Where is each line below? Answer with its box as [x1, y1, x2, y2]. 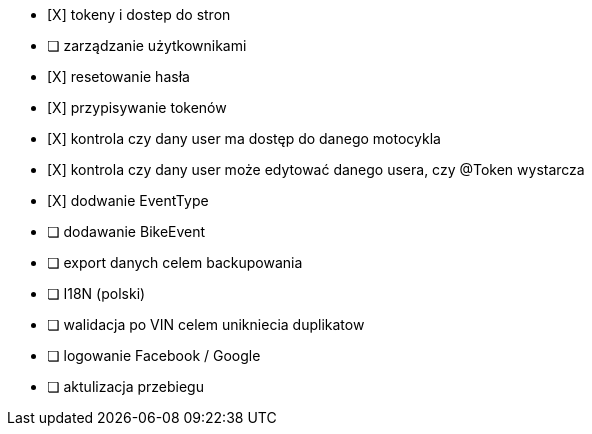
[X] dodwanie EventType [47, 192, 209, 209]
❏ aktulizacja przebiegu [47, 378, 204, 395]
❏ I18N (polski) [47, 285, 146, 302]
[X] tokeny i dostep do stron [47, 6, 231, 23]
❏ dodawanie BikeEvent [47, 223, 206, 240]
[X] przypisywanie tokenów [47, 99, 227, 116]
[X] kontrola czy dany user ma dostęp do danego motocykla [47, 130, 441, 147]
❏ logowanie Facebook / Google [47, 347, 261, 364]
